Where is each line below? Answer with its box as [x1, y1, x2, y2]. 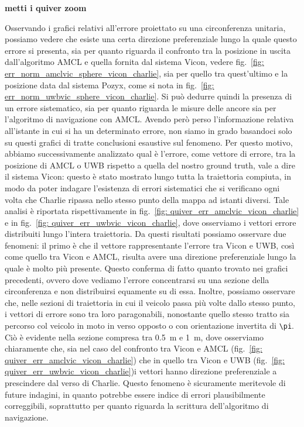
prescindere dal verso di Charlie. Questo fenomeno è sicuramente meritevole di [5, 377, 286, 389]
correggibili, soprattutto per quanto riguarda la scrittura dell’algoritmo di [5, 400, 269, 412]
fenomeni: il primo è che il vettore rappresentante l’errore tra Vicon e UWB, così [5, 239, 295, 251]
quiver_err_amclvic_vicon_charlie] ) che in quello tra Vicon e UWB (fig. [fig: [5, 353, 285, 366]
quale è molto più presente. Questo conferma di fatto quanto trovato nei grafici [5, 262, 288, 274]
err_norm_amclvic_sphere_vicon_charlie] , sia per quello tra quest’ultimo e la [5, 67, 288, 79]
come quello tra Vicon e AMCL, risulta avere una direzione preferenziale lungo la [5, 250, 296, 263]
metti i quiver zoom [5, 2, 87, 13]
